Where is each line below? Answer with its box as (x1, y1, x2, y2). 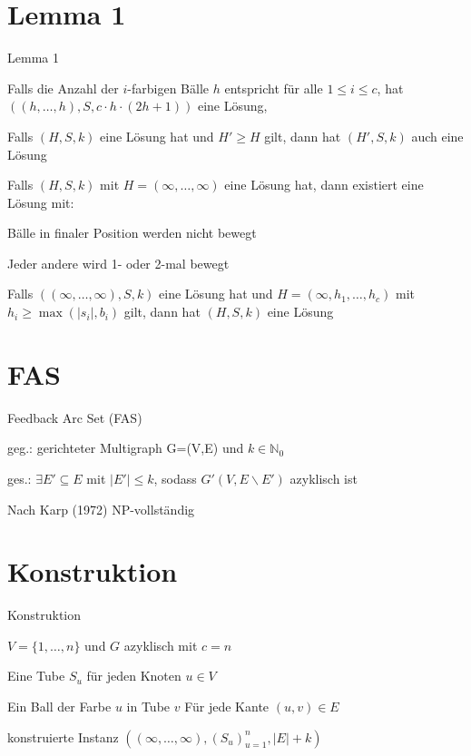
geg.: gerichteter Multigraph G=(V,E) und (7, 438, 244, 457)
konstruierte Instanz (7, 727, 119, 746)
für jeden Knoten (86, 666, 182, 685)
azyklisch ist (289, 468, 358, 487)
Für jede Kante (184, 697, 270, 716)
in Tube (126, 697, 171, 716)
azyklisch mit (123, 635, 198, 654)
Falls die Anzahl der (7, 78, 119, 97)
